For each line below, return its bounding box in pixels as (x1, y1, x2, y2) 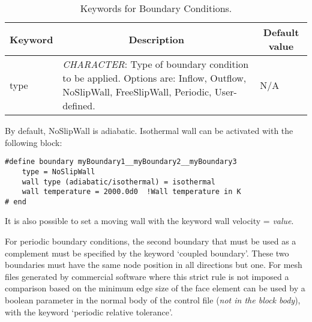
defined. (62, 99, 95, 112)
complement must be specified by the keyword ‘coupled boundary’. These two (5, 246, 289, 259)
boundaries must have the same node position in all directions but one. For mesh (5, 258, 302, 271)
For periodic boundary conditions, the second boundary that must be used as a (5, 235, 296, 248)
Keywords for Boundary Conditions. (80, 1, 232, 15)
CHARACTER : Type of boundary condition (62, 57, 249, 71)
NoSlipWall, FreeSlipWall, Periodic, (62, 85, 212, 99)
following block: (5, 136, 62, 148)
